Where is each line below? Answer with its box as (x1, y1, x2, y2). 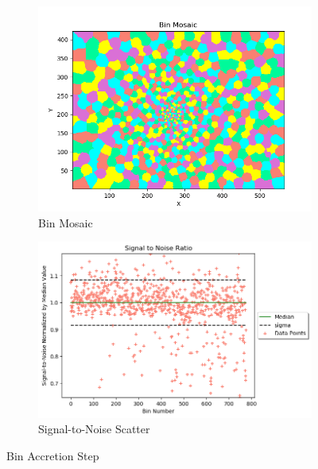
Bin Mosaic (38, 214, 93, 231)
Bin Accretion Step (6, 447, 99, 463)
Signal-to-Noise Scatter (38, 421, 150, 437)
